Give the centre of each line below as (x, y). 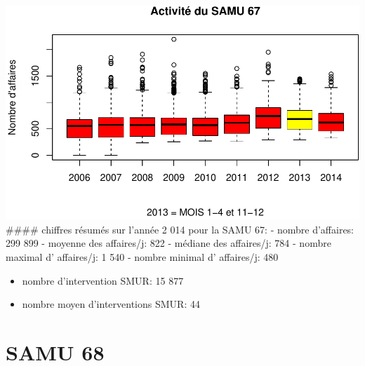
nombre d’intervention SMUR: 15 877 (103, 280)
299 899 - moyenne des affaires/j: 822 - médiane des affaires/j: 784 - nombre (168, 243)
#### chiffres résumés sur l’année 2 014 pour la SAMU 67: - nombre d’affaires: (180, 229)
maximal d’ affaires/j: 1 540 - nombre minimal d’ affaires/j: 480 (142, 257)
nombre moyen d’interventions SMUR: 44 (111, 304)
